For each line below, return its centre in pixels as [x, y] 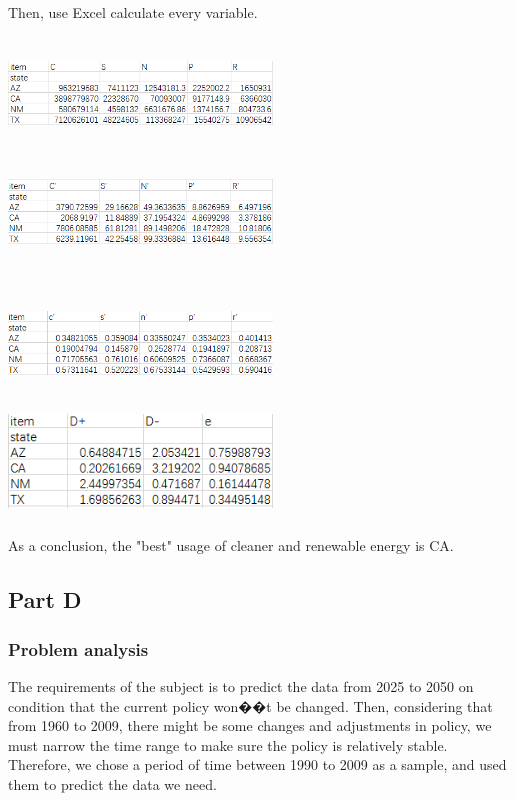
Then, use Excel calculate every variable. [133, 12]
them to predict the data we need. [112, 784]
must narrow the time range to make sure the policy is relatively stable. [228, 744]
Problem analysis [78, 648]
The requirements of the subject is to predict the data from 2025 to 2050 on [241, 686]
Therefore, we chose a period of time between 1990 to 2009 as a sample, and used [257, 764]
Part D [45, 599]
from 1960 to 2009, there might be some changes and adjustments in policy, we [250, 725]
